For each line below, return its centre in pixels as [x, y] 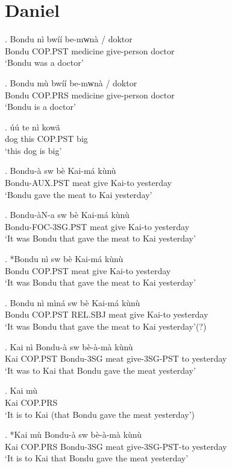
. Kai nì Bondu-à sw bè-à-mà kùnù [69, 346]
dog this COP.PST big [46, 139]
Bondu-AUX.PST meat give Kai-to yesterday [88, 183]
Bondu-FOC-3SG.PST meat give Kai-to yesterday [97, 226]
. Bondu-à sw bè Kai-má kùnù [61, 171]
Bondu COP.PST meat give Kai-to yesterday [88, 270]
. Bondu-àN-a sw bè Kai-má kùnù [67, 215]
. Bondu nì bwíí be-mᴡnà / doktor [69, 39]
